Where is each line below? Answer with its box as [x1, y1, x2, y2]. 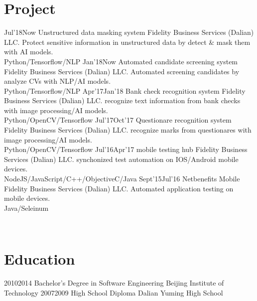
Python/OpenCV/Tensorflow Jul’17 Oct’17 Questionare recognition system [4, 115, 232, 125]
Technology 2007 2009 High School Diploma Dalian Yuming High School [4, 287, 223, 298]
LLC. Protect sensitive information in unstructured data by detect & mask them [4, 36, 251, 47]
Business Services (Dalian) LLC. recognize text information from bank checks [4, 95, 241, 106]
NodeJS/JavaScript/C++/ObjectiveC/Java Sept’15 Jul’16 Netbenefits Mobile [4, 173, 240, 184]
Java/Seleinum [4, 202, 49, 213]
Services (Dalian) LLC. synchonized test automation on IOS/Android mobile [4, 153, 239, 164]
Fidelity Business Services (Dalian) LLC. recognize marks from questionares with [4, 125, 252, 135]
